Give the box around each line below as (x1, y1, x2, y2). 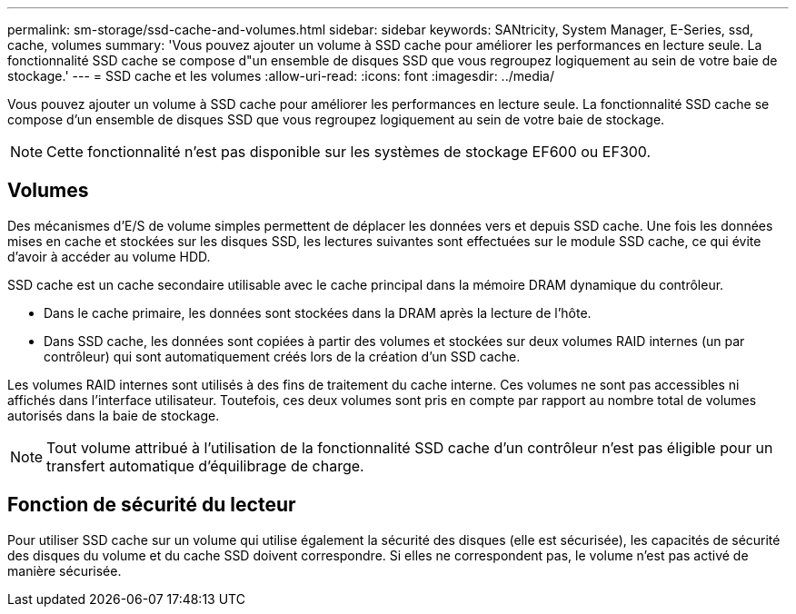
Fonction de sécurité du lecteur (7, 493, 296, 517)
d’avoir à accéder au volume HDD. (7, 248, 211, 264)
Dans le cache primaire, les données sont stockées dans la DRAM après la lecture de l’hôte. (44, 304, 592, 321)
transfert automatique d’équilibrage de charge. (46, 456, 364, 475)
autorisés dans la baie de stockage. (7, 407, 220, 423)
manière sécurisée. (7, 562, 122, 579)
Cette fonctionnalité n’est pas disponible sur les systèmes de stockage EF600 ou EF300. (46, 143, 652, 161)
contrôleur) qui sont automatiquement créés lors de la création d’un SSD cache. (44, 348, 521, 364)
